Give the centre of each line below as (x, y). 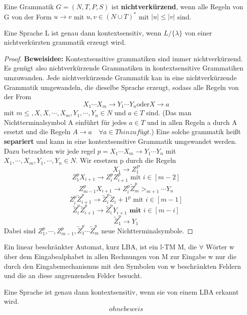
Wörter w (220, 247)
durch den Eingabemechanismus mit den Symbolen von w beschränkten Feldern (123, 266)
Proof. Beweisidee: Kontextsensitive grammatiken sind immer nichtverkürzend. (123, 58)
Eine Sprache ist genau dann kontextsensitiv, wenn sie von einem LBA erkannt (121, 291)
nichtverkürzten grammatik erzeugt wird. (65, 42)
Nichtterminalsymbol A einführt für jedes (66, 122)
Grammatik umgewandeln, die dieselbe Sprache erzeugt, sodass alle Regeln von (122, 87)
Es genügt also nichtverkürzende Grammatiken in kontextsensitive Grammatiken (124, 68)
